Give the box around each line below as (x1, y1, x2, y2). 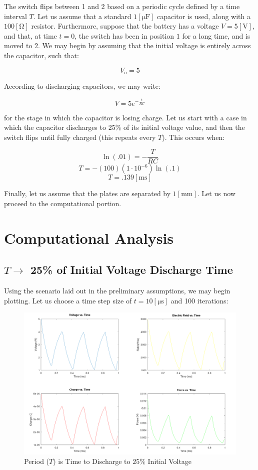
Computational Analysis (4, 227, 174, 248)
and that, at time (4, 30, 57, 41)
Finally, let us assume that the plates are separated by (4, 188, 171, 199)
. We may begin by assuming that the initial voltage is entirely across (38, 40, 251, 51)
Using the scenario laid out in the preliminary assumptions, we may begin (4, 285, 230, 296)
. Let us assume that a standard (33, 11, 131, 21)
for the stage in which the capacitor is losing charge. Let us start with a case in (4, 112, 247, 122)
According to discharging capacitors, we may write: (4, 81, 160, 91)
